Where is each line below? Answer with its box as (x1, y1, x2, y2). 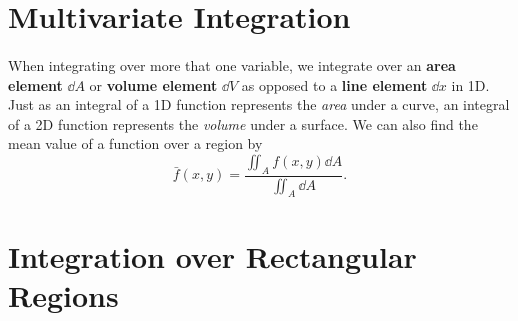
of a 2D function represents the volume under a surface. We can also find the (8, 113, 478, 134)
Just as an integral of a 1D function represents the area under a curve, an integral (8, 94, 510, 115)
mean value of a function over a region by (8, 133, 263, 154)
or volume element (89, 74, 218, 95)
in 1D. (451, 74, 490, 95)
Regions (8, 274, 119, 315)
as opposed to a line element (241, 74, 428, 95)
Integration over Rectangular (8, 235, 417, 276)
